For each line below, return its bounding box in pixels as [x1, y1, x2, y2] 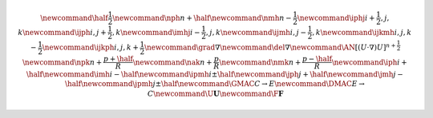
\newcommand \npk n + [22, 57, 103, 67]
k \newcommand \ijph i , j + [18, 28, 107, 37]
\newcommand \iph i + [331, 57, 408, 67]
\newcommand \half [40, 13, 108, 22]
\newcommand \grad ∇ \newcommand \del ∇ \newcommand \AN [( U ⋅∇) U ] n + [144, 41, 396, 52]
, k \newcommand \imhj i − [111, 28, 200, 37]
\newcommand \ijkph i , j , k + [42, 43, 140, 52]
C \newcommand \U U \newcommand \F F [147, 88, 284, 98]
